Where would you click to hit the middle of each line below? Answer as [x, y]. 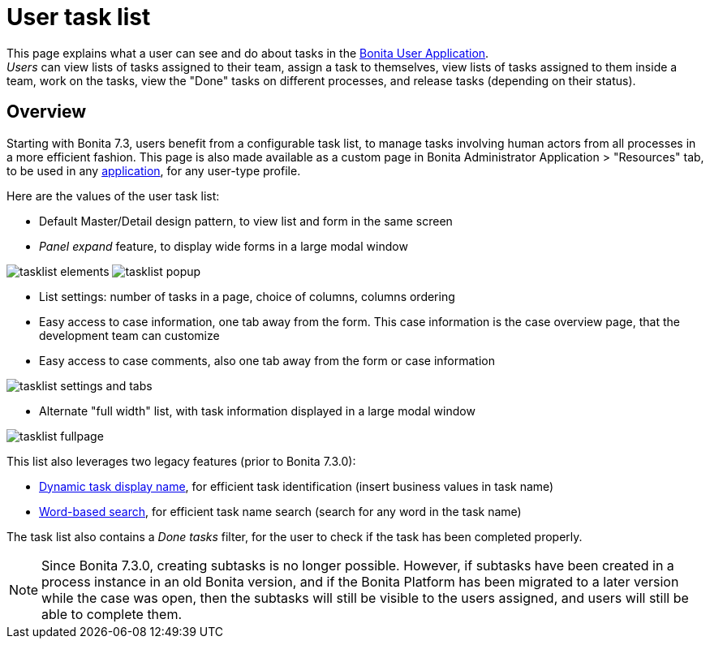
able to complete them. [112, 614]
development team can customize [129, 335]
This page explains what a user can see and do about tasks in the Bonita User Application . [248, 53]
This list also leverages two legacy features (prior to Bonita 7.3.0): [181, 461]
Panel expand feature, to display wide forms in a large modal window [224, 246]
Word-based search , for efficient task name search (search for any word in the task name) [280, 511]
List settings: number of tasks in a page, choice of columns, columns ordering [247, 296]
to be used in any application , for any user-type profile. [154, 170]
